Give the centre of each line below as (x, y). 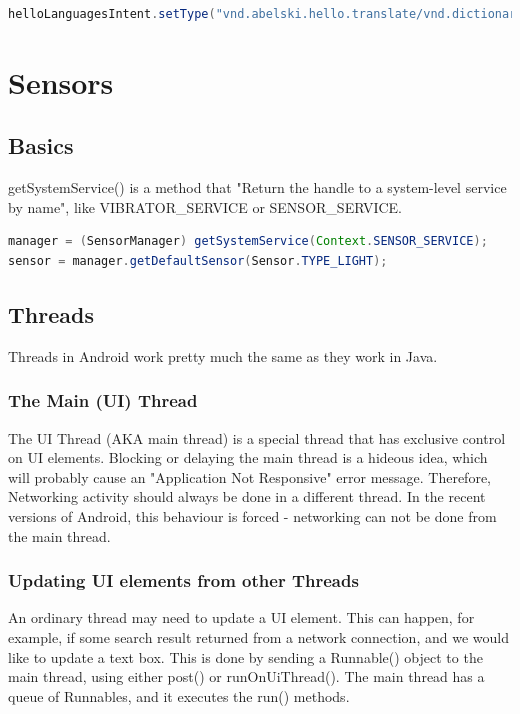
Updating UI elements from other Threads (183, 580)
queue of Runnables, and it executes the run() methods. (179, 695)
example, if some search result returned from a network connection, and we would (258, 636)
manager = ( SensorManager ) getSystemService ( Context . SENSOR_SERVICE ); (248, 241)
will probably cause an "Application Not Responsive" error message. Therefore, (249, 476)
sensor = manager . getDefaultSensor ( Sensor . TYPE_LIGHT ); (198, 260)
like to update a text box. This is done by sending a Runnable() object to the (245, 656)
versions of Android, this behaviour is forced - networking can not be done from (252, 515)
